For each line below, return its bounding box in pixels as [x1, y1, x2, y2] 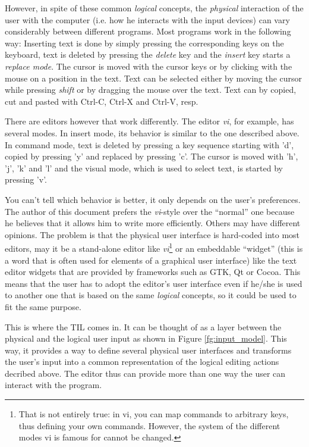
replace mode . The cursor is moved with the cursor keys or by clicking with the [5, 60, 292, 72]
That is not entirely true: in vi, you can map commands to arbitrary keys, [18, 408, 289, 420]
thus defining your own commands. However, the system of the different [18, 419, 280, 432]
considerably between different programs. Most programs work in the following [5, 25, 291, 37]
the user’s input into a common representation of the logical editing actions [5, 355, 279, 368]
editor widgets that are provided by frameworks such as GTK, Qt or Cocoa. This [5, 265, 301, 278]
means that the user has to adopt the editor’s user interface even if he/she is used [5, 277, 302, 289]
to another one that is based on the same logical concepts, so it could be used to [5, 289, 297, 301]
